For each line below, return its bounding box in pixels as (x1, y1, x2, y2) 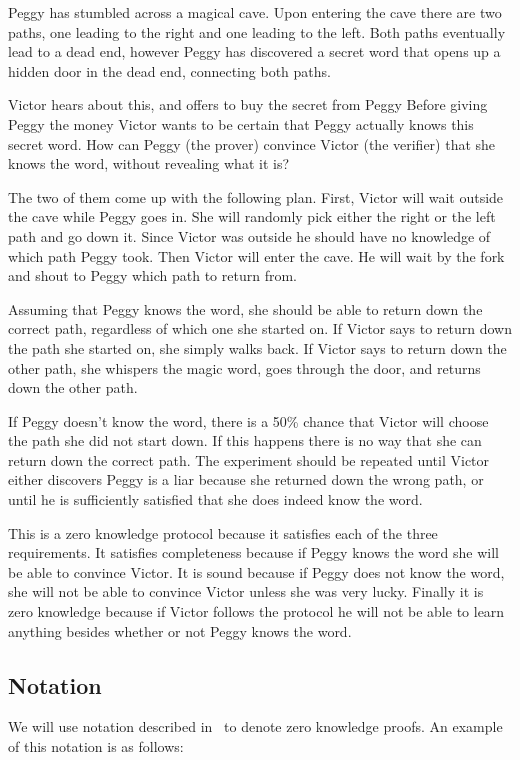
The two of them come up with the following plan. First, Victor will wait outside (8, 186, 504, 207)
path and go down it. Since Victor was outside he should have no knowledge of (8, 225, 491, 246)
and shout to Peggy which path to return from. (8, 265, 297, 286)
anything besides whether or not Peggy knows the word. (8, 620, 352, 641)
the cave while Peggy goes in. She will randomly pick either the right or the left (8, 206, 496, 227)
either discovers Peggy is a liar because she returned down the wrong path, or (8, 469, 484, 490)
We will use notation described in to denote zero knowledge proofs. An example (8, 716, 503, 737)
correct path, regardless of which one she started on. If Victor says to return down (8, 318, 512, 339)
